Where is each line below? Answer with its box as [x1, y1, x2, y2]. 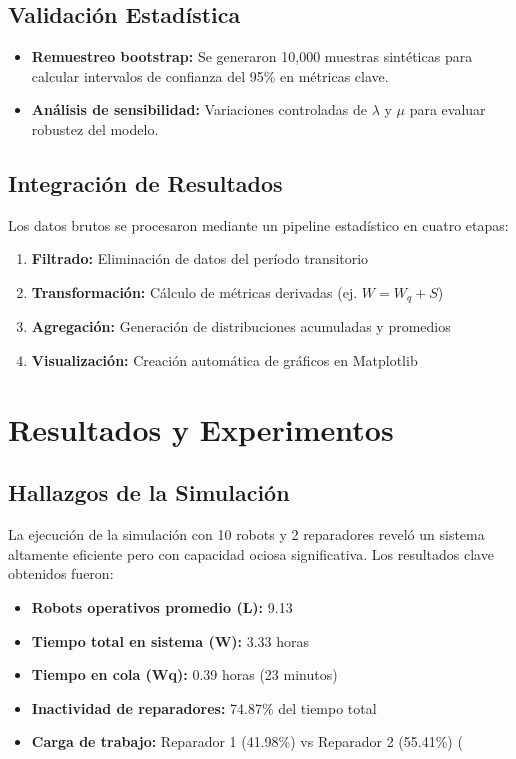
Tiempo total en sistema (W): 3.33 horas [31, 630, 310, 651]
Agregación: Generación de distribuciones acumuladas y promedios [31, 316, 451, 337]
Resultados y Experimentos [8, 408, 394, 449]
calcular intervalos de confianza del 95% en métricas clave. [31, 65, 389, 86]
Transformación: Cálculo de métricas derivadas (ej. [31, 281, 358, 302]
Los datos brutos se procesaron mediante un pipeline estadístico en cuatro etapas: [8, 214, 509, 235]
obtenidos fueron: [8, 563, 114, 584]
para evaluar [409, 99, 486, 120]
